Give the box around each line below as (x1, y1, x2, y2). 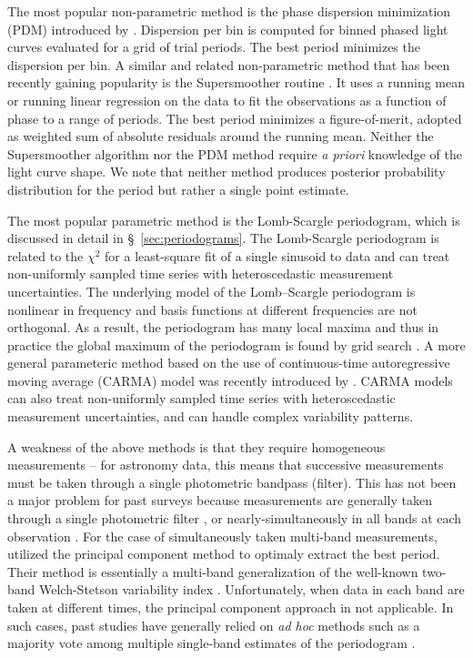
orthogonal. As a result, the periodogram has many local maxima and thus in (7, 318, 439, 337)
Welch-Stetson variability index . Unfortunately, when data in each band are (39, 580, 465, 599)
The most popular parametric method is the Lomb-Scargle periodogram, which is (7, 210, 460, 229)
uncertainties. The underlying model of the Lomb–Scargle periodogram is (7, 281, 416, 300)
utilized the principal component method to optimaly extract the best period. (7, 544, 440, 563)
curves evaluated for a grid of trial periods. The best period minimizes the (7, 37, 420, 56)
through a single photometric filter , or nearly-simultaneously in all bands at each (7, 509, 462, 528)
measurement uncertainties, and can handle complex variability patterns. (7, 407, 414, 426)
